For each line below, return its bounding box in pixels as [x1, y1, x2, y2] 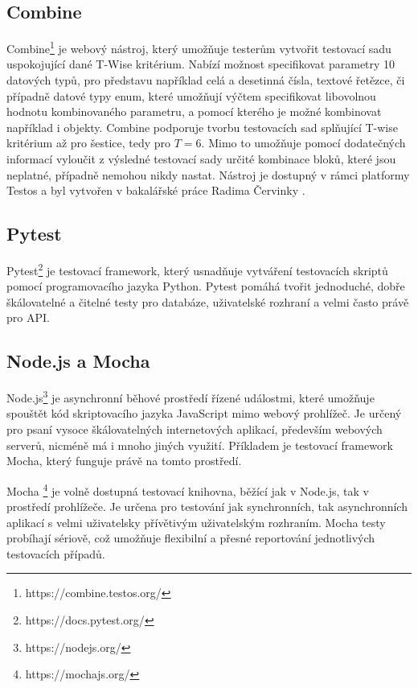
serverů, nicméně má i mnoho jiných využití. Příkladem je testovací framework [6, 436, 393, 453]
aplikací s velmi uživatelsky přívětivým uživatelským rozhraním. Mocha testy [6, 513, 386, 530]
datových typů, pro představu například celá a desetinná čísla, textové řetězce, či [6, 72, 405, 89]
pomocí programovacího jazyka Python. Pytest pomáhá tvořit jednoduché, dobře [6, 278, 405, 295]
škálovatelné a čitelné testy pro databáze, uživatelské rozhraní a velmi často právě [6, 293, 409, 310]
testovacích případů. [6, 545, 105, 562]
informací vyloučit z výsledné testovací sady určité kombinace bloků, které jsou [6, 150, 396, 167]
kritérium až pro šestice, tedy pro [6, 134, 171, 151]
